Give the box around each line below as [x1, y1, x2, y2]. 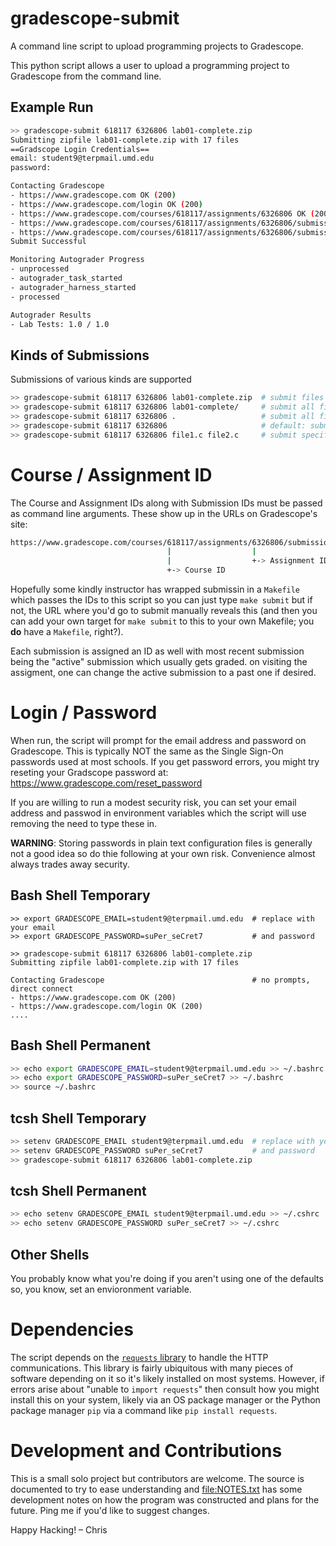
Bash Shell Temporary [10, 887, 151, 904]
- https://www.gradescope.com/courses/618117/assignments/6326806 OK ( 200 [10, 208, 329, 219]
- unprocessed [10, 264, 70, 274]
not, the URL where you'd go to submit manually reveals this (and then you [10, 605, 318, 616]
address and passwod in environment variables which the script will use [10, 807, 307, 819]
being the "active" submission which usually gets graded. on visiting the [10, 656, 308, 667]
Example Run [10, 99, 94, 116]
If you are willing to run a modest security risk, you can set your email [10, 796, 297, 808]
